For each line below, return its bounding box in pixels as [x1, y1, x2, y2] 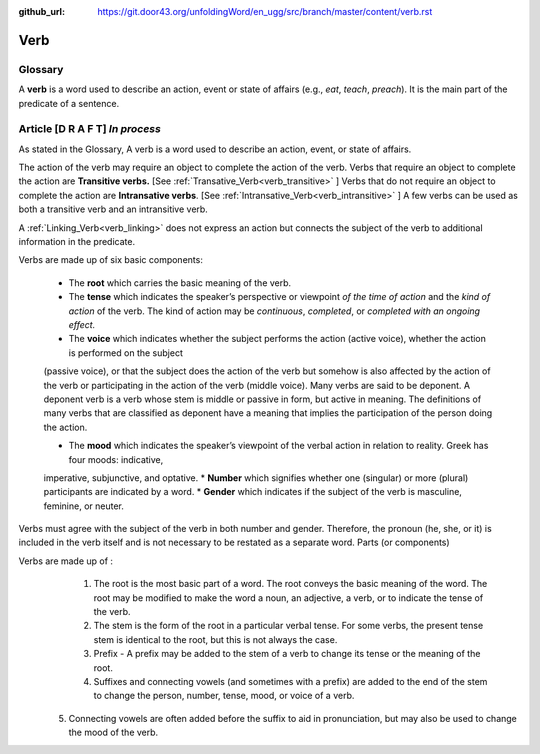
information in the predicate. [18, 236, 135, 248]
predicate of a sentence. [18, 97, 120, 109]
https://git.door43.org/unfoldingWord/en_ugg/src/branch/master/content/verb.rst [97, 6, 433, 17]
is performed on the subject [68, 346, 184, 359]
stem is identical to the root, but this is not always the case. [93, 633, 338, 645]
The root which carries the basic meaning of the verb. [68, 276, 292, 289]
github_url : [18, 6, 65, 17]
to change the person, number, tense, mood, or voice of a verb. [93, 690, 355, 702]
